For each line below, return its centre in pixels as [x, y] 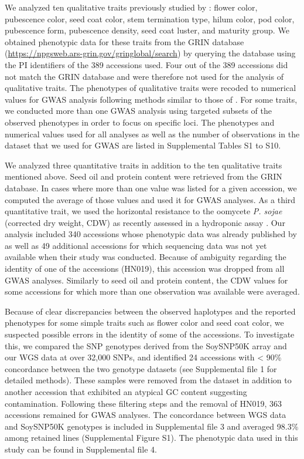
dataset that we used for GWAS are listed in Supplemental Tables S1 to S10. [143, 145]
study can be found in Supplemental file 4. [81, 449]
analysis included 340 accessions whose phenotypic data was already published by [151, 234]
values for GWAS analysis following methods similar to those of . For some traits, [151, 99]
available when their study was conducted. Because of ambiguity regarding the [146, 257]
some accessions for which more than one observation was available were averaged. [152, 291]
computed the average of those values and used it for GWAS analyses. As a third [150, 199]
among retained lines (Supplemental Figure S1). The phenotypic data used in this [151, 438]
